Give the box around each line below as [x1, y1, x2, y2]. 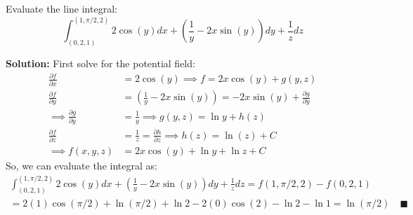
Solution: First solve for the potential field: [6, 56, 195, 71]
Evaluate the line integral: [6, 1, 117, 16]
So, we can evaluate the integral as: [6, 158, 157, 172]
